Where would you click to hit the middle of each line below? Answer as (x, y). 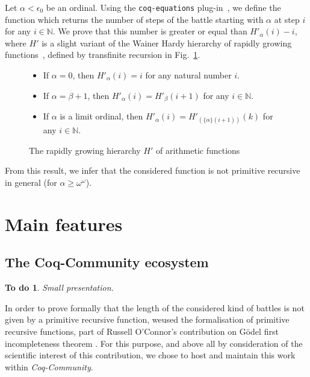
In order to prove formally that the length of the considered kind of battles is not (155, 307)
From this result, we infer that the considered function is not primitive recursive (153, 170)
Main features (64, 223)
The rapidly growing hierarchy (85, 150)
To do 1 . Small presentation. (59, 287)
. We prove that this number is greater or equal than (150, 31)
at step (287, 19)
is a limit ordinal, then (101, 116)
